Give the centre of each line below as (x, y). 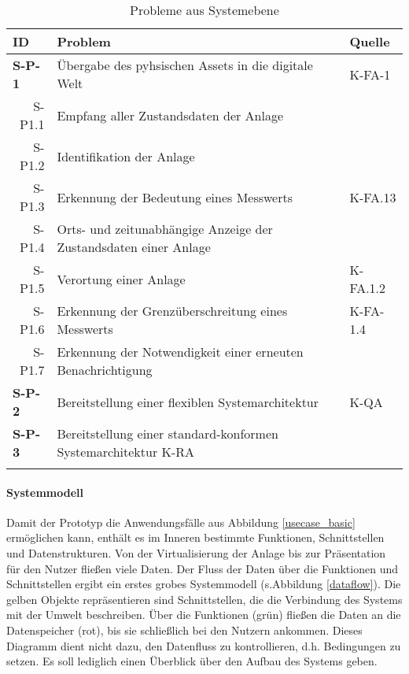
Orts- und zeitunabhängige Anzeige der (165, 229)
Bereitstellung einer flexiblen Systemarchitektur (188, 402)
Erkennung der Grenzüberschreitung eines (172, 311)
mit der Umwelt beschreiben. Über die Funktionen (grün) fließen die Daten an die (204, 615)
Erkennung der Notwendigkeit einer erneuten (180, 352)
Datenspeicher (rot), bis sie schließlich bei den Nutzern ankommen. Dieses (184, 630)
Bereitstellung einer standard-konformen (168, 433)
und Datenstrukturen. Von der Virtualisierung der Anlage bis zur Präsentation (196, 552)
